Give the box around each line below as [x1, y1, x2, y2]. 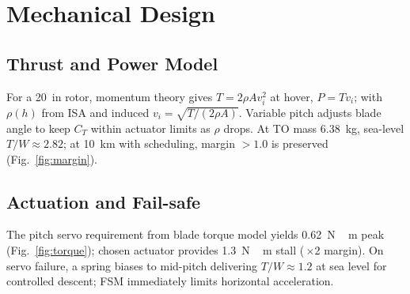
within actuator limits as [90, 119, 211, 136]
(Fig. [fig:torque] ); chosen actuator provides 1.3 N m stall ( [6, 242, 305, 258]
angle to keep [6, 119, 70, 136]
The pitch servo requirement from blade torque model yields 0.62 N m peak [6, 226, 385, 243]
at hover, [270, 88, 313, 104]
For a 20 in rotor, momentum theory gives [6, 88, 213, 104]
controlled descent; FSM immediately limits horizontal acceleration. [6, 273, 334, 289]
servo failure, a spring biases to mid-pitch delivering [6, 257, 258, 273]
